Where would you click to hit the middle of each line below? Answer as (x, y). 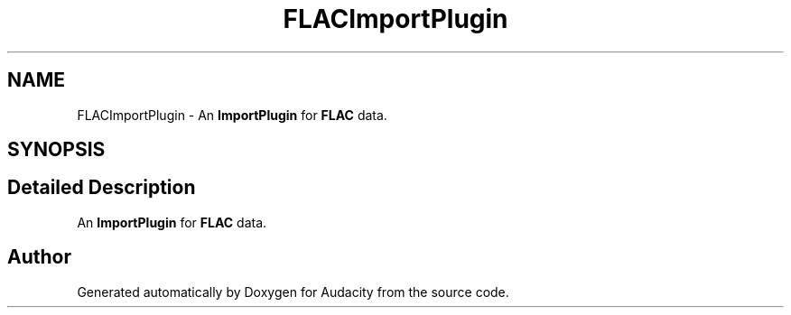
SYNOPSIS (56, 150)
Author (39, 257)
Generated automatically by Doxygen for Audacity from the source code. (293, 292)
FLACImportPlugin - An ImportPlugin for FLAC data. (232, 115)
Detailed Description (102, 188)
